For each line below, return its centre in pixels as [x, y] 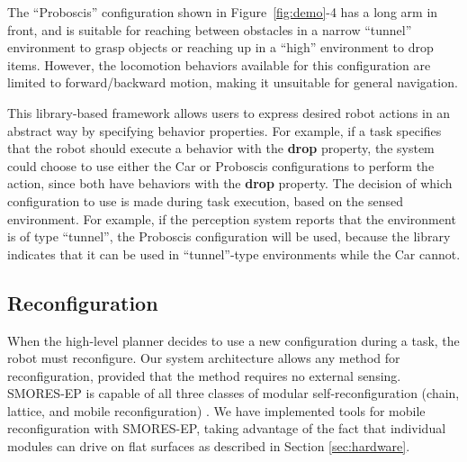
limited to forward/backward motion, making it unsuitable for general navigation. [233, 82]
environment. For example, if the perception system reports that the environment [232, 218]
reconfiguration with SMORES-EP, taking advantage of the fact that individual [227, 428]
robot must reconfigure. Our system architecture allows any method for [204, 358]
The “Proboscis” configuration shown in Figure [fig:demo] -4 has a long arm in [223, 12]
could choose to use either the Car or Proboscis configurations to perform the [221, 165]
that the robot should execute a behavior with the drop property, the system [221, 148]
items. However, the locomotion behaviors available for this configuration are [219, 64]
